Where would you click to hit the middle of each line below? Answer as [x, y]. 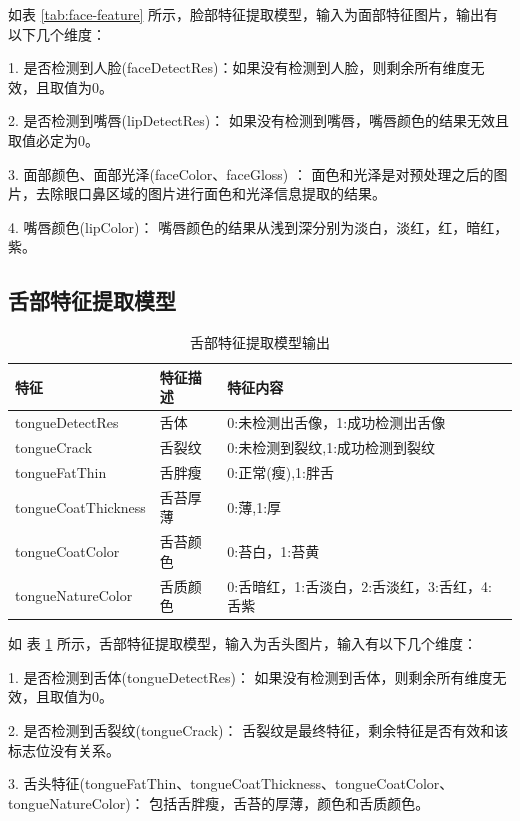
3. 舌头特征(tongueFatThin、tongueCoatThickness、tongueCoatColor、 [231, 783]
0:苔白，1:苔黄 [273, 550]
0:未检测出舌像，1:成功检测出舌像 [336, 422]
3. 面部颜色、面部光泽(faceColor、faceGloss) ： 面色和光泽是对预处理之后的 [251, 173]
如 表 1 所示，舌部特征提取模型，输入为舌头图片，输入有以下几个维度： [242, 643]
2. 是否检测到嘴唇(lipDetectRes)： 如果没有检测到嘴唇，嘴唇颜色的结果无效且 [258, 120]
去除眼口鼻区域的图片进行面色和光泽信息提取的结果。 [210, 193]
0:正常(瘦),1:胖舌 [280, 471]
